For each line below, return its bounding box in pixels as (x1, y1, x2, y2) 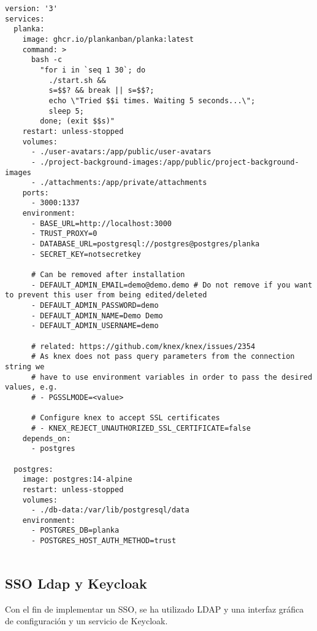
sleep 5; (48, 106, 84, 116)
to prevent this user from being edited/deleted (5, 291, 207, 300)
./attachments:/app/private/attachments (40, 178, 207, 187)
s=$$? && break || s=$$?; (48, 86, 155, 95)
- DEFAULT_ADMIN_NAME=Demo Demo (31, 311, 163, 320)
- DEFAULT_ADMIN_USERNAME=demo (31, 321, 159, 331)
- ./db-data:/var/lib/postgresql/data (31, 506, 189, 515)
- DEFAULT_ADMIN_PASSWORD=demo (31, 301, 159, 310)
